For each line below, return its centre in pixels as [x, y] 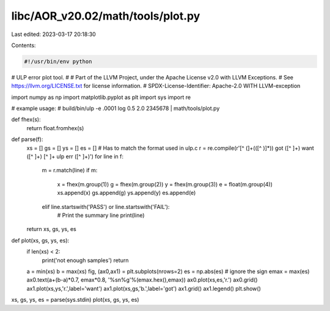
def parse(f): [27, 139]
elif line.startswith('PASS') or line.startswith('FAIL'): [106, 207]
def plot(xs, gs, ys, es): [40, 240]
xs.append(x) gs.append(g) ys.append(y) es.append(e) [127, 193]
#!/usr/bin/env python [58, 61]
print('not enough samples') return [85, 260]
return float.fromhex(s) [55, 128]
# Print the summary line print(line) [101, 215]
